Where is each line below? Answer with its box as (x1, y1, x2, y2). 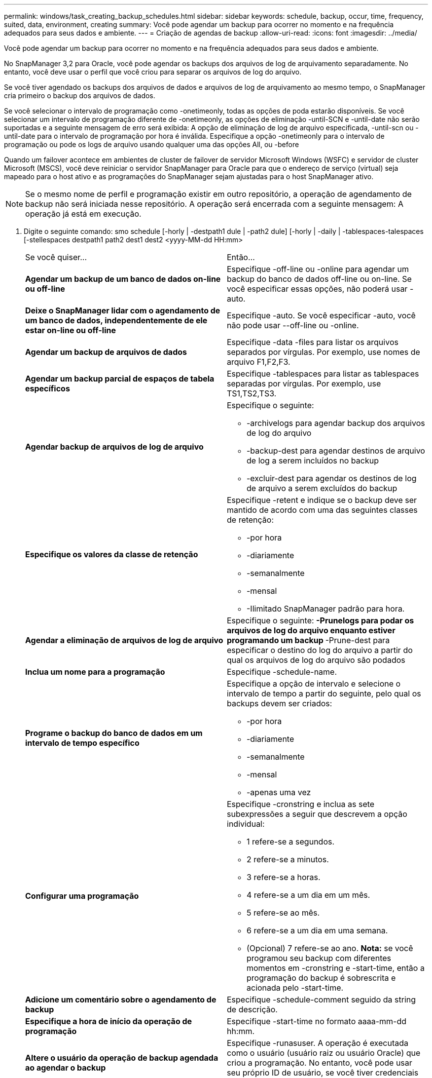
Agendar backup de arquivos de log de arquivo (25, 442, 204, 452)
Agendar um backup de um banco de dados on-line (25, 274, 221, 284)
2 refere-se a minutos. (247, 854, 329, 864)
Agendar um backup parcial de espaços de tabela (25, 374, 215, 384)
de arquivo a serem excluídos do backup (247, 483, 397, 493)
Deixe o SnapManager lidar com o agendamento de (25, 306, 220, 315)
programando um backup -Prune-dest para (227, 635, 390, 645)
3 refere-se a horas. (247, 872, 321, 882)
